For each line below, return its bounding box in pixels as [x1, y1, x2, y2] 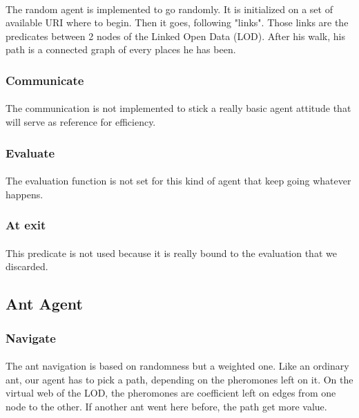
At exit [6, 216, 46, 234]
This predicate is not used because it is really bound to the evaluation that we [6, 245, 337, 260]
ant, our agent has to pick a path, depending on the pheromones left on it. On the [6, 372, 353, 386]
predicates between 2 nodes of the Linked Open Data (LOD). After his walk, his [6, 28, 345, 43]
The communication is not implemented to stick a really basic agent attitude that [6, 101, 351, 115]
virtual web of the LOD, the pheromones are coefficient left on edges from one [6, 386, 336, 400]
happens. [6, 187, 43, 201]
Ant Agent [6, 293, 83, 314]
